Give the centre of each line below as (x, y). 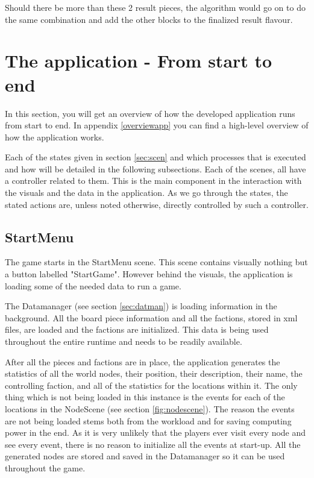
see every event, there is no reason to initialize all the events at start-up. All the (153, 444)
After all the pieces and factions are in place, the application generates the (143, 361)
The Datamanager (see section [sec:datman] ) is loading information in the (141, 306)
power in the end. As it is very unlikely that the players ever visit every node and (155, 432)
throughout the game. (45, 467)
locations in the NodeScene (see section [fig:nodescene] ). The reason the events (150, 408)
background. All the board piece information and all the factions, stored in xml (151, 317)
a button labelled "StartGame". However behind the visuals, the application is (149, 274)
